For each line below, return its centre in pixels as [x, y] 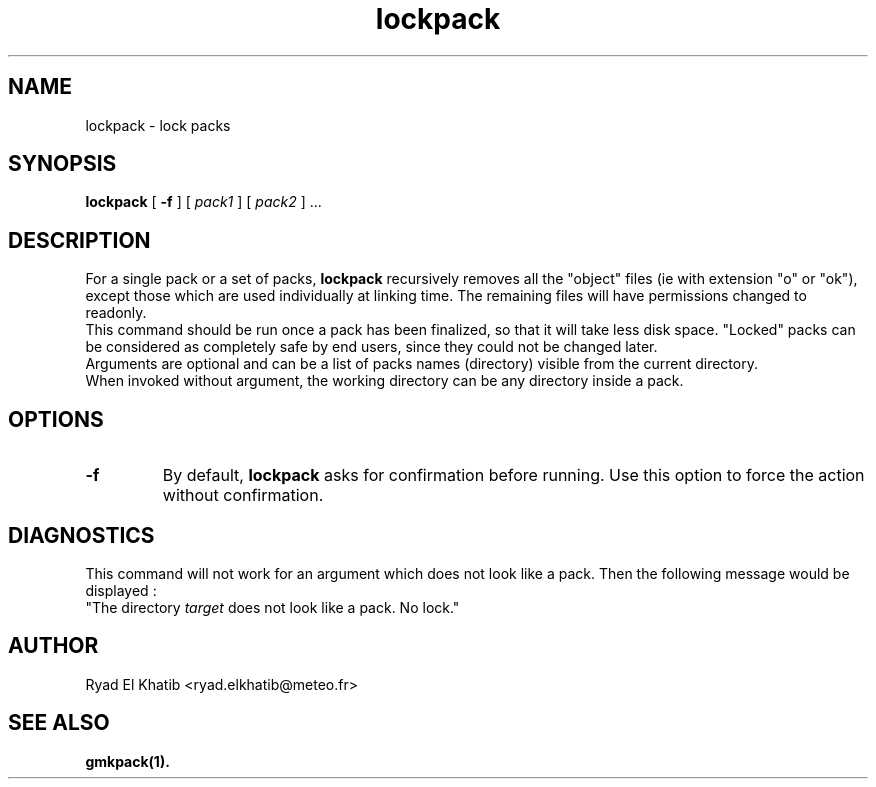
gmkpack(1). [127, 761]
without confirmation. [243, 495]
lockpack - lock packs [158, 125]
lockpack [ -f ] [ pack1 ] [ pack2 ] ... [203, 202]
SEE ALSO [59, 723]
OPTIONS [56, 419]
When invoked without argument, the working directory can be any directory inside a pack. [384, 381]
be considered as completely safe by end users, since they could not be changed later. [371, 347]
